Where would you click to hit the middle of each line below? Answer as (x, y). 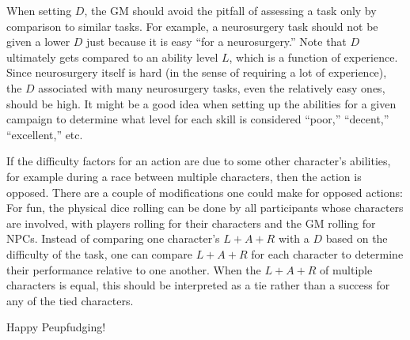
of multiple (346, 269)
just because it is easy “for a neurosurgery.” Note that (216, 42)
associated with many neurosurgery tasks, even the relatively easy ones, (212, 87)
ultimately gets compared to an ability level (112, 57)
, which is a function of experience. (313, 57)
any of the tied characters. (70, 300)
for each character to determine (327, 253)
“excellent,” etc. (45, 134)
